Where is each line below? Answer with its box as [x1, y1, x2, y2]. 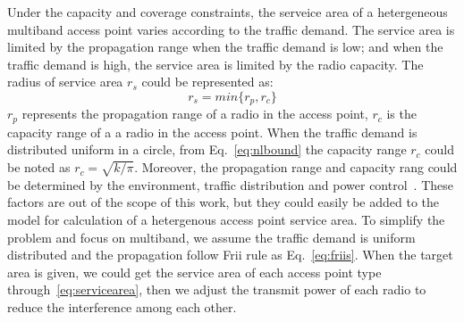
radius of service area [7, 72, 123, 91]
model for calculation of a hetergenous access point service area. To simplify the [7, 211, 445, 229]
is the [386, 104, 417, 123]
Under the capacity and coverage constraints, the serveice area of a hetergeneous [7, 3, 448, 21]
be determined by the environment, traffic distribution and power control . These [7, 175, 453, 194]
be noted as [7, 158, 71, 177]
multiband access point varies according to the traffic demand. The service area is [7, 20, 455, 38]
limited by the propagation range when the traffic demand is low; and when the [7, 37, 443, 56]
